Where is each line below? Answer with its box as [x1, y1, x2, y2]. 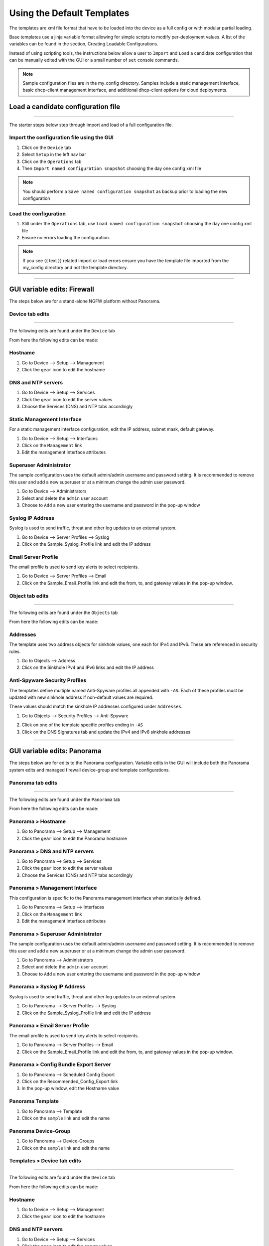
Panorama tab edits [9, 779, 57, 786]
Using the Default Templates [9, 7, 130, 18]
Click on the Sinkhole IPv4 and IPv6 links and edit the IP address [21, 664, 154, 670]
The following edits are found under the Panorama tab [9, 796, 121, 802]
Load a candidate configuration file [9, 103, 121, 111]
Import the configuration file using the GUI [9, 134, 114, 141]
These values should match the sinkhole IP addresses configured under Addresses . [9, 703, 183, 710]
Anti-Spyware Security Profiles [9, 677, 87, 684]
